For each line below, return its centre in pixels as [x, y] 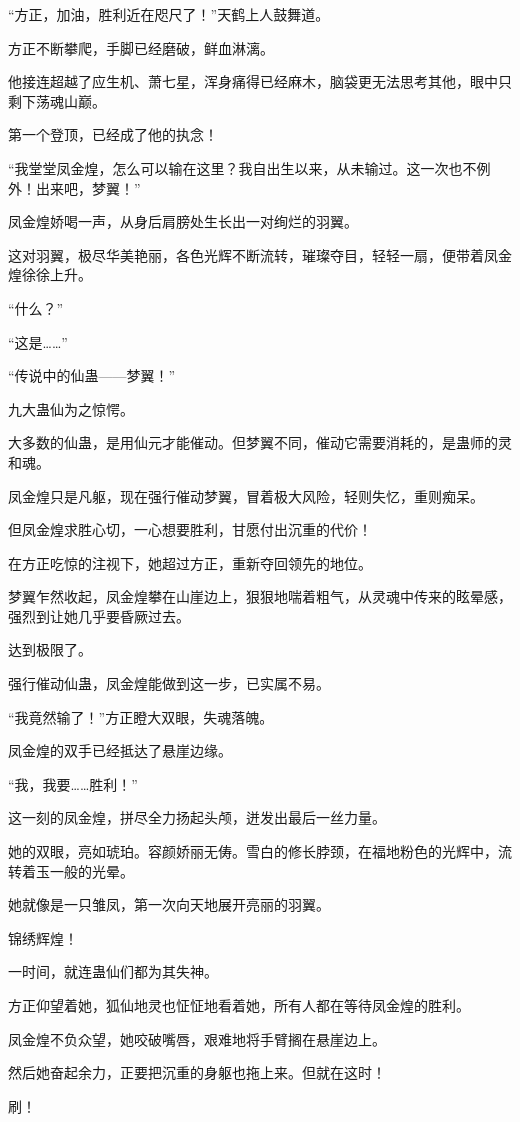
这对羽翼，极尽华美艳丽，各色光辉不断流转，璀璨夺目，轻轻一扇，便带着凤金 [260, 254]
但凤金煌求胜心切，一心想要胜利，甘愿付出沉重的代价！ [190, 529]
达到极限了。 [50, 649]
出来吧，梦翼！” [88, 187]
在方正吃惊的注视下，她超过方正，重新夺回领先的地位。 [190, 562]
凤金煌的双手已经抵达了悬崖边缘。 [120, 750]
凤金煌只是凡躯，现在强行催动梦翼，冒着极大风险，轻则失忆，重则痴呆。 [246, 495]
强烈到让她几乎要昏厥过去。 [99, 615]
